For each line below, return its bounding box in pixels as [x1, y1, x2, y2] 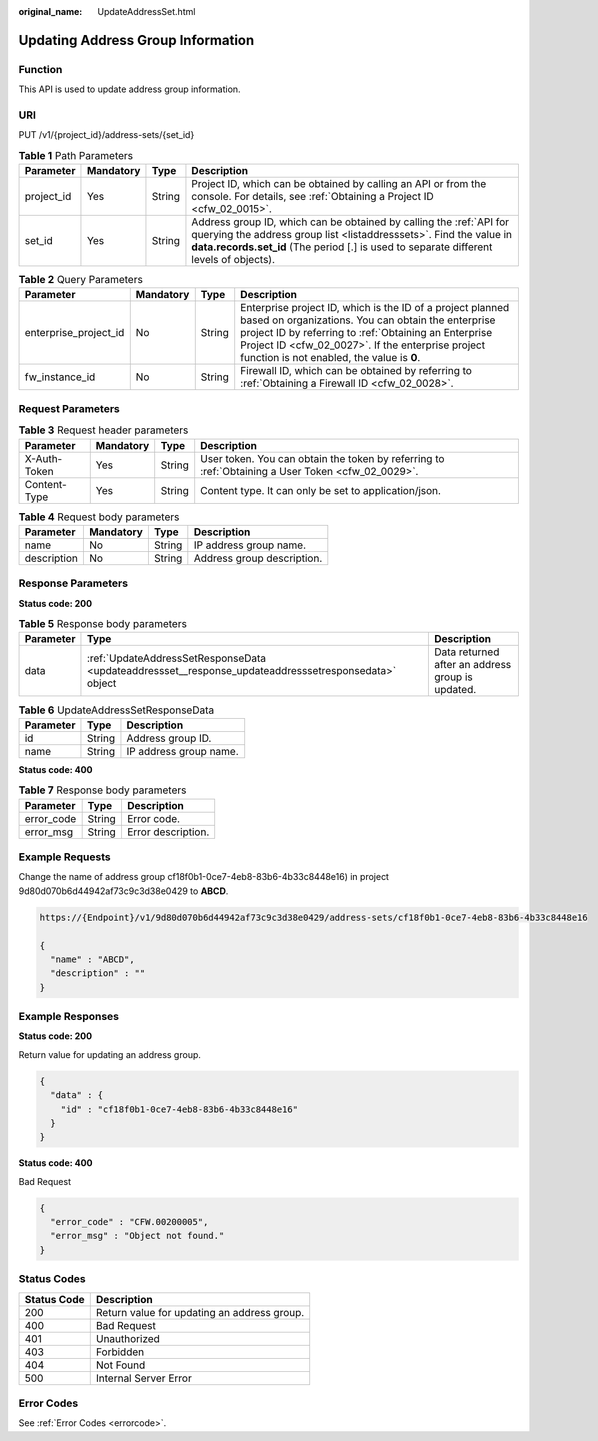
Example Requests [18, 850, 111, 864]
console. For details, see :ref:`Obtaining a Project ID [191, 190, 434, 204]
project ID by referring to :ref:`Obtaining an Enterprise [240, 326, 493, 340]
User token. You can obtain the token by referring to [200, 451, 445, 465]
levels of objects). [191, 253, 275, 267]
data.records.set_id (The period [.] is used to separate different [191, 240, 493, 254]
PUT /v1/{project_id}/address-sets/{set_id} [18, 129, 195, 141]
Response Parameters [18, 576, 129, 590]
